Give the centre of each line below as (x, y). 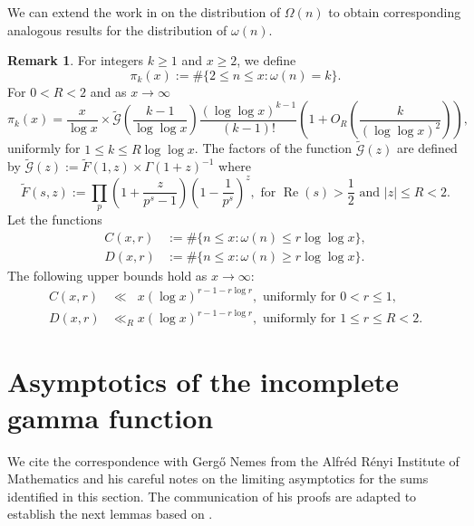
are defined (427, 148)
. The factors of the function (273, 148)
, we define (266, 60)
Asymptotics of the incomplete (203, 382)
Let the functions (55, 219)
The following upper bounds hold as (107, 275)
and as (108, 91)
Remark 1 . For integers (76, 60)
